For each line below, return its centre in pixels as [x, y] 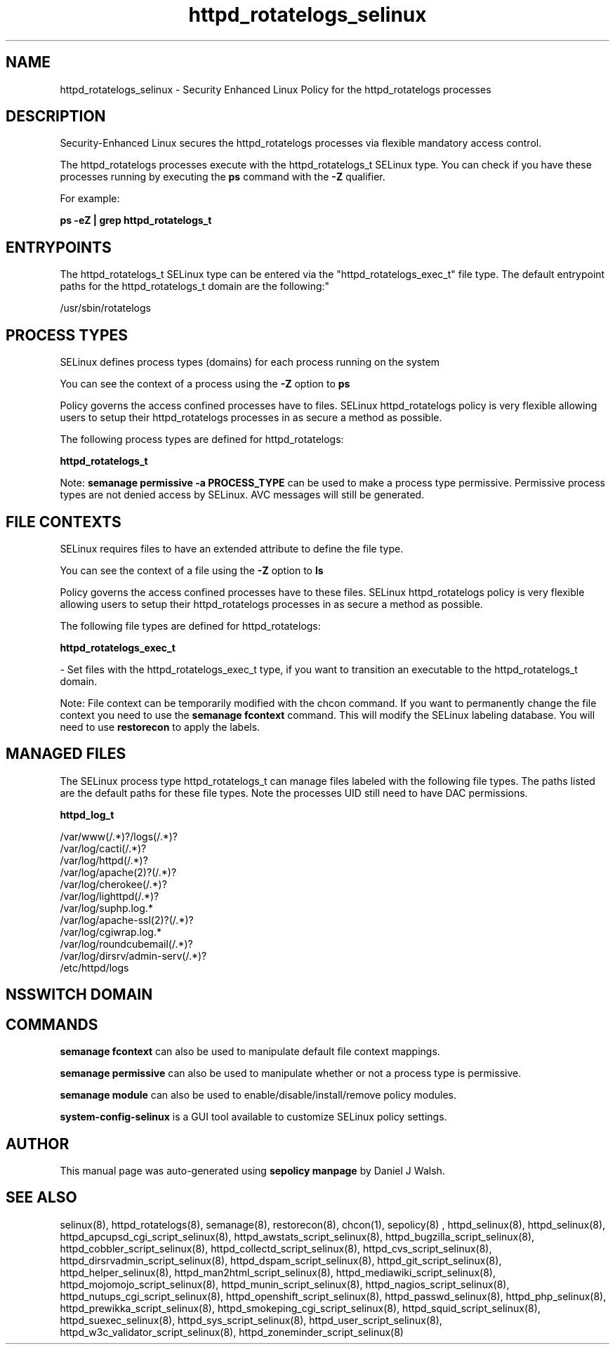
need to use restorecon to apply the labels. [160, 727]
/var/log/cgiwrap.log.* [111, 932]
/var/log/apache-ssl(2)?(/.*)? [127, 920]
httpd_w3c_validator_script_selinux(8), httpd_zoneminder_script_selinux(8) [232, 1332]
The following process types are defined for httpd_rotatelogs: [202, 439]
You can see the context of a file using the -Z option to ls [192, 570]
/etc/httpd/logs [94, 967]
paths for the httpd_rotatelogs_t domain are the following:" [195, 286]
